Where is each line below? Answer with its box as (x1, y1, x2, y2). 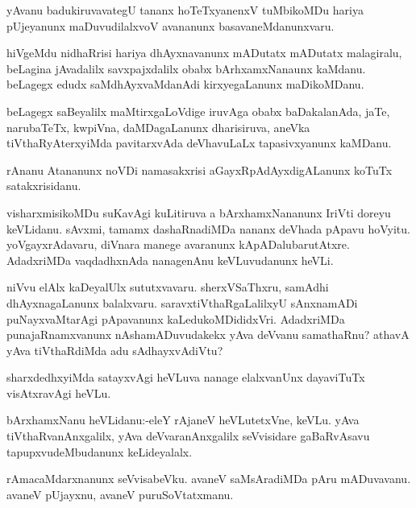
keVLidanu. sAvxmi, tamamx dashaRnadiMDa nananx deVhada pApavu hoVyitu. (6, 220, 410, 237)
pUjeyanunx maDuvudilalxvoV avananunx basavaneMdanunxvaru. (6, 17, 335, 34)
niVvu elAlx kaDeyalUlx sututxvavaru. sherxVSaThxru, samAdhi (6, 279, 329, 295)
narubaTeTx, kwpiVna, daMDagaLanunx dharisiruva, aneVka (6, 118, 310, 135)
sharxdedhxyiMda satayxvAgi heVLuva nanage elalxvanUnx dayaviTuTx (6, 369, 365, 386)
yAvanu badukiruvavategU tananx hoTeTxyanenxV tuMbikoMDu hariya (6, 2, 364, 18)
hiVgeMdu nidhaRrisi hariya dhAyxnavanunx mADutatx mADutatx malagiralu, (6, 44, 402, 61)
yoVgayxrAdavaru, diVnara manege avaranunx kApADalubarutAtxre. (6, 236, 350, 253)
